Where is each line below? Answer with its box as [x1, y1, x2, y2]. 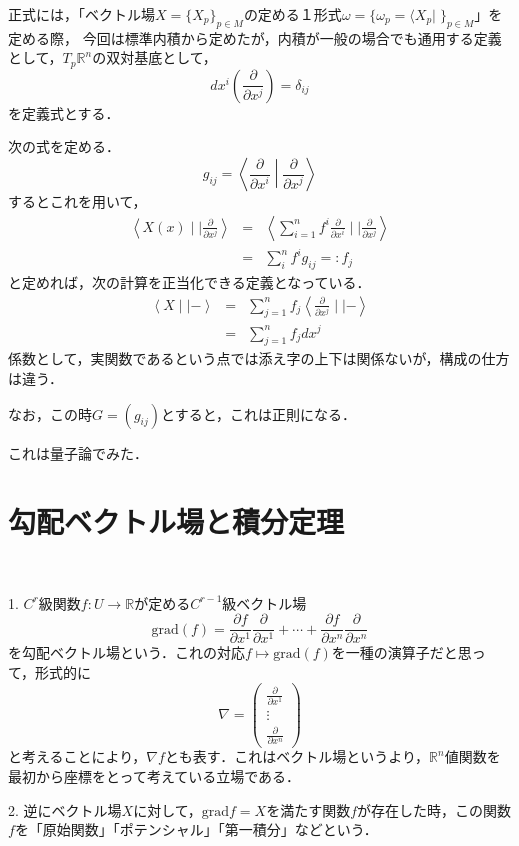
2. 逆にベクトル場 [8, 799, 122, 820]
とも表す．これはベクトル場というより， [164, 746, 430, 767]
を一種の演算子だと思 [331, 642, 472, 663]
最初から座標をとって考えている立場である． [8, 766, 301, 787]
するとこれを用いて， [8, 191, 147, 212]
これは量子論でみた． [8, 442, 148, 463]
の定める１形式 [243, 4, 342, 24]
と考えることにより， [8, 746, 147, 767]
